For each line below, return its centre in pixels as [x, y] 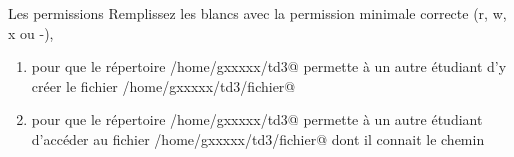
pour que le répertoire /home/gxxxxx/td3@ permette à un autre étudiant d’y [269, 66]
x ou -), [31, 32]
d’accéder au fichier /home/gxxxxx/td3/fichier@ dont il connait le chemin [258, 138]
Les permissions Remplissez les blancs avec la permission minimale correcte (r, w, [257, 13]
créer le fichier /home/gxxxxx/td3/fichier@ [163, 85]
